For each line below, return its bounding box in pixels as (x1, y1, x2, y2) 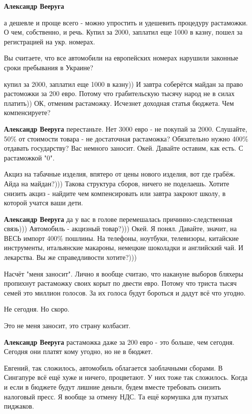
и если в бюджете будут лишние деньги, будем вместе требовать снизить (4, 382, 221, 392)
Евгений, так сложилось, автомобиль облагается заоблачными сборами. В (4, 362, 223, 373)
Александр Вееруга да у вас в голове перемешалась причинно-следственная (4, 214, 232, 224)
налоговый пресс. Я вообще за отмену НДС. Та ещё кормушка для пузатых (4, 391, 229, 401)
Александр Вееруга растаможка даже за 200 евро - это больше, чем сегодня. (4, 336, 234, 347)
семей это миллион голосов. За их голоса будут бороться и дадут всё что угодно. (4, 287, 246, 297)
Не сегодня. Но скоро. (4, 304, 70, 314)
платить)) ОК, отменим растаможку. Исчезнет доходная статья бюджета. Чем (4, 98, 234, 108)
